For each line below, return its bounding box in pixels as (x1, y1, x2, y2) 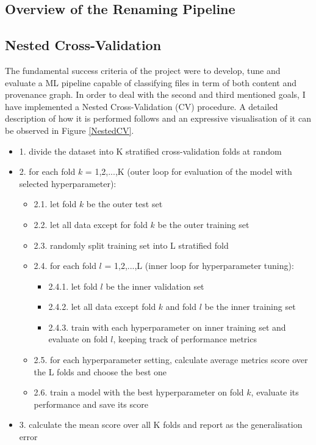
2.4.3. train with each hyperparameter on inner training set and (48, 320, 286, 333)
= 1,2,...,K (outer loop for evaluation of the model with (85, 165, 292, 178)
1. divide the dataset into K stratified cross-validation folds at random (19, 144, 282, 157)
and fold (165, 300, 196, 313)
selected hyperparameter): (19, 177, 117, 189)
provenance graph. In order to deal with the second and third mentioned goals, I (5, 88, 306, 101)
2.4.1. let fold (48, 279, 98, 292)
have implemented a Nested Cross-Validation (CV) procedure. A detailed (5, 100, 278, 112)
